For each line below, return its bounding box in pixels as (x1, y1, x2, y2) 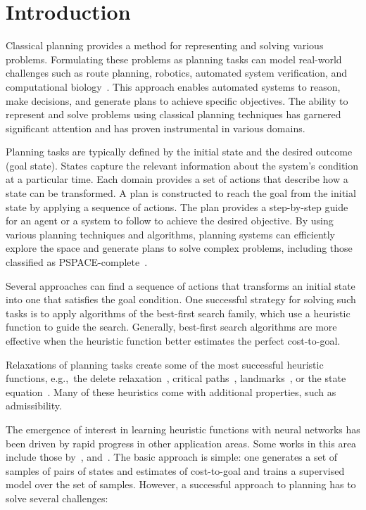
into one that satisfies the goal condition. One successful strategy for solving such (6, 292, 356, 307)
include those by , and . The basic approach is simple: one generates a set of (6, 450, 338, 464)
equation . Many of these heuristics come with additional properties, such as (6, 384, 336, 399)
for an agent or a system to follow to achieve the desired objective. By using (6, 213, 334, 228)
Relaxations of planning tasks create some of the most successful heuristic (6, 357, 324, 371)
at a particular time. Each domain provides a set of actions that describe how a (6, 172, 348, 186)
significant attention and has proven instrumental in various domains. (6, 120, 305, 135)
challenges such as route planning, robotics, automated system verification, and (6, 65, 348, 80)
